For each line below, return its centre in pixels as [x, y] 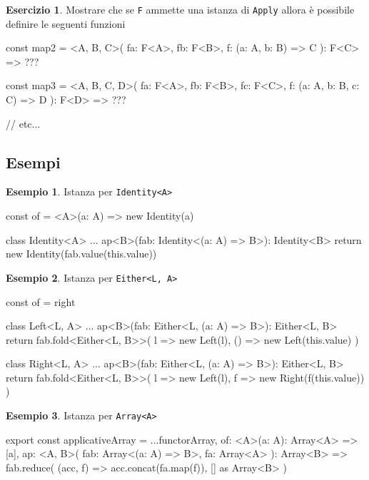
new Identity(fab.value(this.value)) [81, 254]
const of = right [41, 301]
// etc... [23, 123]
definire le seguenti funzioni [66, 23]
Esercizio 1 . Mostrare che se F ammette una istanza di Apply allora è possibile [180, 9]
